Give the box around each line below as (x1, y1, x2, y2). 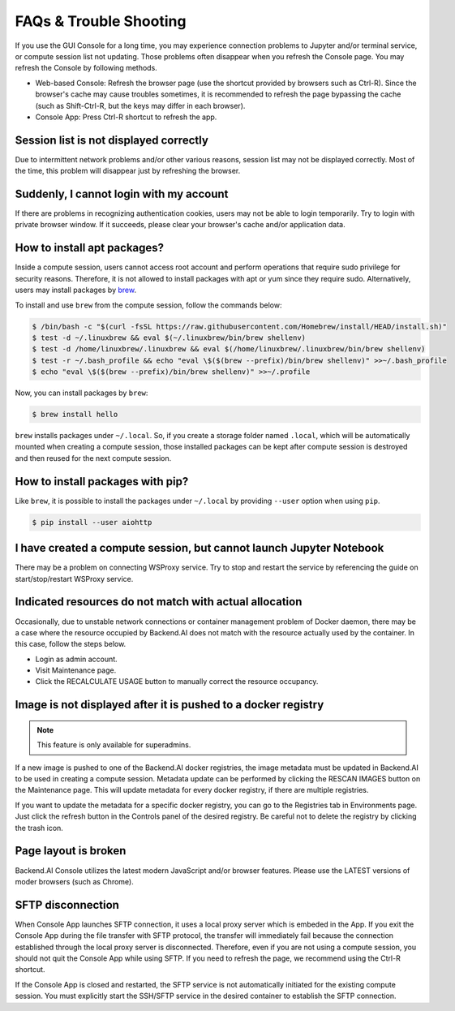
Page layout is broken (15, 844, 127, 858)
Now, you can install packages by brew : (15, 388, 148, 398)
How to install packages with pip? (15, 475, 189, 488)
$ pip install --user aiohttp (32, 518, 152, 527)
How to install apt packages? (15, 241, 165, 255)
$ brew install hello (32, 410, 118, 419)
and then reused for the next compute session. (15, 453, 172, 462)
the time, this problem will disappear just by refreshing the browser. (15, 166, 241, 176)
